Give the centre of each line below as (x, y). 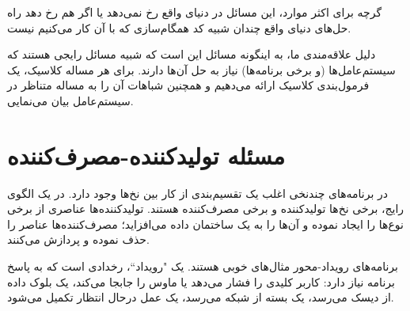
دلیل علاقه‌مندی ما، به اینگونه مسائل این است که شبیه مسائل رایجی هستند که (192, 54)
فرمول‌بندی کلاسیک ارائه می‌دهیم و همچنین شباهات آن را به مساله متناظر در (188, 85)
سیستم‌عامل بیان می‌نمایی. (70, 100)
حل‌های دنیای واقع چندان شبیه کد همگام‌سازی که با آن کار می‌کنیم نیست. (179, 27)
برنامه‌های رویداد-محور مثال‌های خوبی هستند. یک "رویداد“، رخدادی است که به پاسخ (203, 266)
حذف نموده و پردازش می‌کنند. (78, 239)
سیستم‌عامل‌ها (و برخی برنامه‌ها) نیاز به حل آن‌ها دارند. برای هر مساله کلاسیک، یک (201, 69)
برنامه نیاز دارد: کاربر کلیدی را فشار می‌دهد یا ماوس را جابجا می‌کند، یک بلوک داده (201, 281)
